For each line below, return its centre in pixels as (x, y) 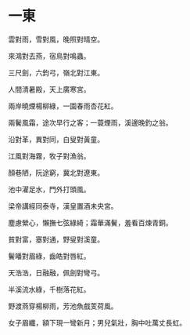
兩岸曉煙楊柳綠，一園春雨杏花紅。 (63, 106)
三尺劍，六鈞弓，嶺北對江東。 (56, 72)
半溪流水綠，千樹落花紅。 (49, 289)
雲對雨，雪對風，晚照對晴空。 (56, 39)
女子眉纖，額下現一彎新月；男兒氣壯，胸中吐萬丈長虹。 (97, 322)
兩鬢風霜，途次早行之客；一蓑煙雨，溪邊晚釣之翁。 (90, 122)
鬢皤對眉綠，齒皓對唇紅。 (49, 256)
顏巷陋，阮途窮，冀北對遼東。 (56, 173)
